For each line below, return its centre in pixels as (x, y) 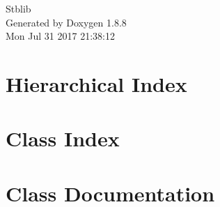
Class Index (63, 138)
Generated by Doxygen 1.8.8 (66, 22)
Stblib (18, 8)
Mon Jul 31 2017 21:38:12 (60, 36)
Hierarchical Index (96, 83)
